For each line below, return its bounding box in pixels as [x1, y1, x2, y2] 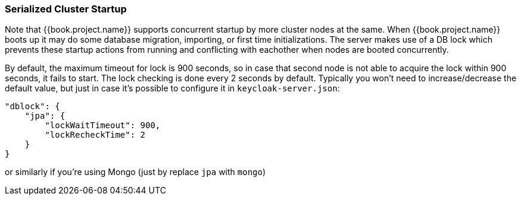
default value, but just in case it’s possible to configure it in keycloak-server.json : [5, 83, 340, 94]
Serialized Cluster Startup [5, 3, 127, 15]
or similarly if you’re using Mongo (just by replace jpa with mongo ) [5, 167, 266, 177]
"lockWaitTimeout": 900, [45, 120, 161, 131]
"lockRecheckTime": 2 [45, 130, 146, 140]
